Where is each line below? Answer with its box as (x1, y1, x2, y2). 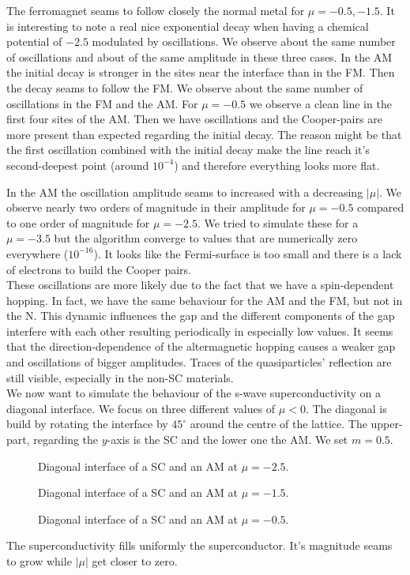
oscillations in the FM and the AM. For (6, 95, 198, 111)
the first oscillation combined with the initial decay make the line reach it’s (6, 141, 370, 158)
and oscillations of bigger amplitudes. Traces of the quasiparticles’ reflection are (6, 354, 392, 370)
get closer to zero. (92, 553, 178, 569)
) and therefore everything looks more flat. (174, 156, 380, 173)
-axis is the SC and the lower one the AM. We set (107, 431, 348, 448)
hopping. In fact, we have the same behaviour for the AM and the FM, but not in (6, 291, 403, 308)
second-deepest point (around (6, 156, 149, 173)
